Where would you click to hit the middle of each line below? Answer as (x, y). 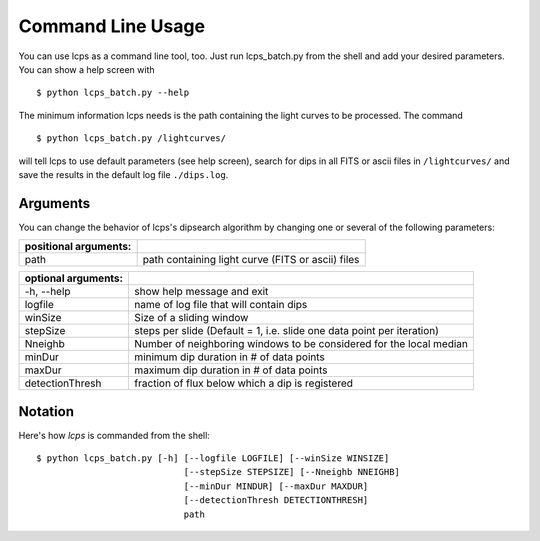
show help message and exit (201, 292)
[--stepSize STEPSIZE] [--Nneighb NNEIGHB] (291, 472)
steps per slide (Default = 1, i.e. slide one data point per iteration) (287, 331)
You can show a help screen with (86, 69)
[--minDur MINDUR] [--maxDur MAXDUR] (276, 486)
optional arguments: (74, 278)
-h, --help (47, 292)
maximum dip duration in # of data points (231, 370)
